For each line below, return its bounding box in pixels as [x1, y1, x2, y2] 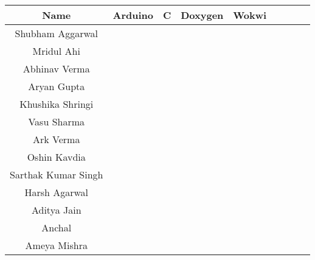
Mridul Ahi [32, 44, 80, 58]
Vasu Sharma [28, 114, 85, 128]
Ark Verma [33, 132, 80, 146]
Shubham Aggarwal [15, 26, 98, 40]
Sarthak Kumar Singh [10, 167, 103, 181]
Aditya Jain [31, 203, 81, 217]
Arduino [112, 8, 153, 22]
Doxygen [181, 8, 224, 22]
